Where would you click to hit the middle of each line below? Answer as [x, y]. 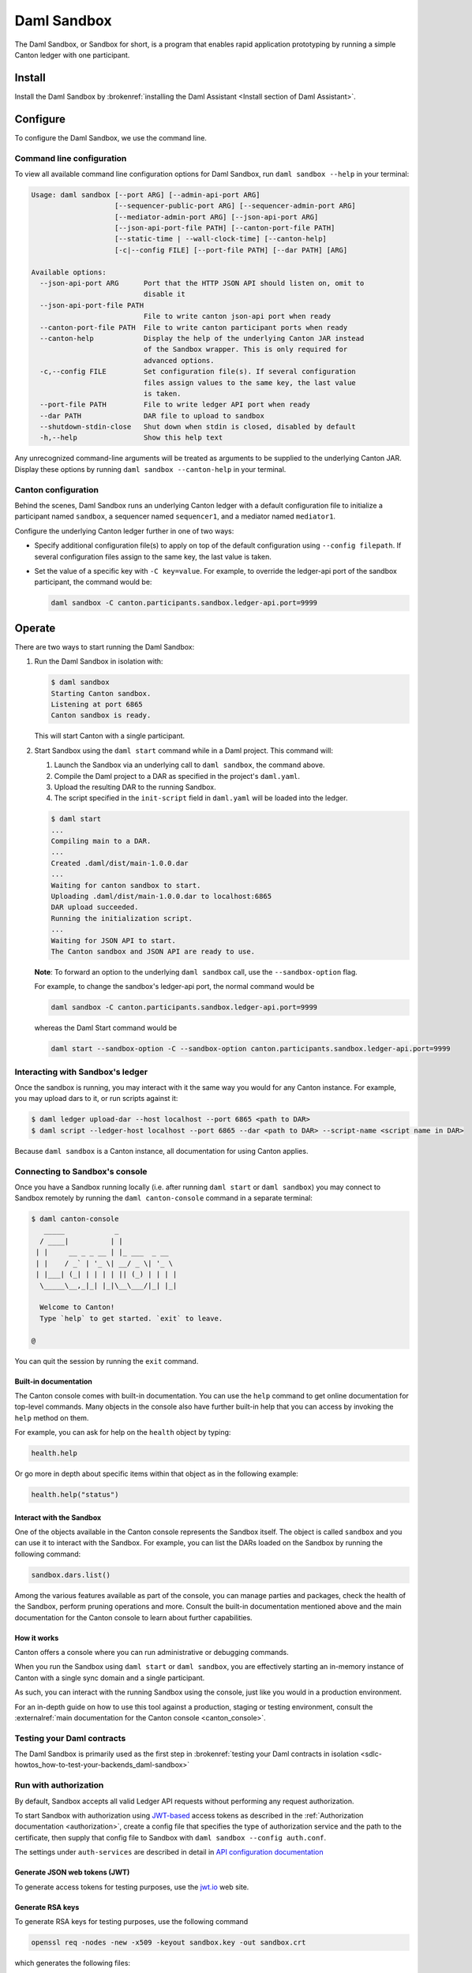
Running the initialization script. [122, 918]
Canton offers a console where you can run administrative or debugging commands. [152, 1652]
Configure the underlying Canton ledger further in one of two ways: [124, 531]
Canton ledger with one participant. [72, 54]
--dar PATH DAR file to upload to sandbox [152, 416]
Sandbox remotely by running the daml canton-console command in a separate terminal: [164, 1198]
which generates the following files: [72, 1963]
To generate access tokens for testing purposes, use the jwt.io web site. [132, 1887]
